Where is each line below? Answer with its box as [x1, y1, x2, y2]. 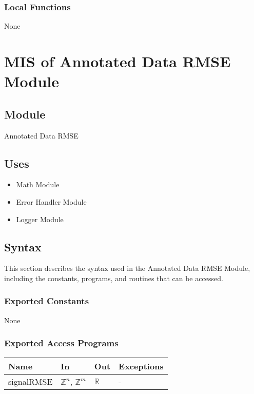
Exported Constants [4, 294, 89, 307]
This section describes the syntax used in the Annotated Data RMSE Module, [4, 263, 250, 273]
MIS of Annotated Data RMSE [4, 51, 231, 71]
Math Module [16, 179, 60, 190]
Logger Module [16, 213, 64, 224]
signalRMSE [8, 375, 53, 387]
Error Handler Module [16, 196, 87, 207]
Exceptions [119, 360, 164, 372]
